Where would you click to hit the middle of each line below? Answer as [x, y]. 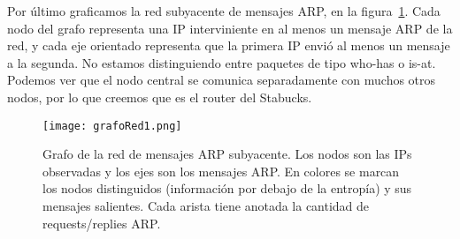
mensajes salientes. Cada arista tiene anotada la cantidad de [206, 205]
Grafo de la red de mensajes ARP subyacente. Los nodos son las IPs [227, 154]
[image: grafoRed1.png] [112, 126]
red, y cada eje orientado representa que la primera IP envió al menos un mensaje [229, 45]
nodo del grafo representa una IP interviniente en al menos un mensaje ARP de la [230, 28]
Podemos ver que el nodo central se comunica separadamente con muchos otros [222, 80]
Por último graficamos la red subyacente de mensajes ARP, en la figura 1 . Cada [224, 11]
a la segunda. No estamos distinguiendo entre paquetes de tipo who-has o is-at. [222, 62]
